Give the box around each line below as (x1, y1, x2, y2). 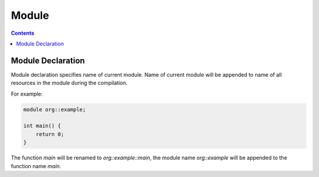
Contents (11, 29, 35, 37)
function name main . (11, 162, 61, 169)
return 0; (35, 130, 64, 137)
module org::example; (23, 106, 86, 113)
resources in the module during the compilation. (11, 80, 128, 87)
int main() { (23, 123, 61, 129)
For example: (11, 90, 43, 97)
